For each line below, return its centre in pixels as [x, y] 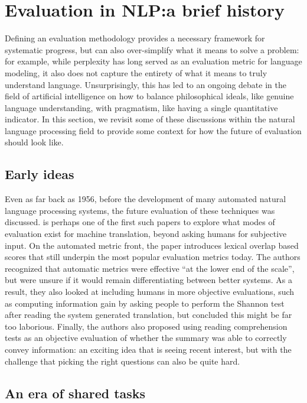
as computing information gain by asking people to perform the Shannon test [145, 303]
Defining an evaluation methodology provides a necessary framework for [135, 38]
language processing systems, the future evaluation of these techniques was [140, 210]
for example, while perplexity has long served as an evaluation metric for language [153, 61]
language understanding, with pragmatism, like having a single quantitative [141, 107]
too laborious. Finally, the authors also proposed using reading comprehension [146, 326]
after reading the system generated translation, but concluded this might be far [148, 315]
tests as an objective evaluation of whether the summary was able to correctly [146, 338]
